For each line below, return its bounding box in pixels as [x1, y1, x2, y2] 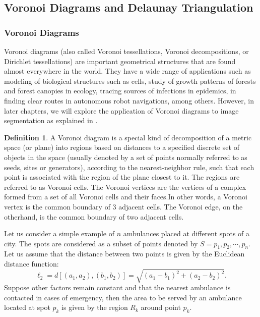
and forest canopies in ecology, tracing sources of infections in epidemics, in [4, 85, 236, 96]
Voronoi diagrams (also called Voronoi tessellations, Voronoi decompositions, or [4, 46, 249, 56]
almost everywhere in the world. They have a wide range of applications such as [4, 66, 251, 76]
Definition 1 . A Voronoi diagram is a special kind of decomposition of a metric [4, 132, 252, 142]
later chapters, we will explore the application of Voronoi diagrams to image [4, 105, 239, 116]
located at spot [4, 302, 50, 312]
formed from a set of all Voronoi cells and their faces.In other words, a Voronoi [4, 191, 247, 202]
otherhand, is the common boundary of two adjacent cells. [4, 211, 184, 222]
